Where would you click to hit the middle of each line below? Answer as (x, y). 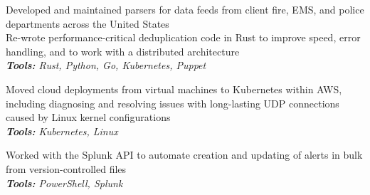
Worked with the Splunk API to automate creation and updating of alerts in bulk (184, 155)
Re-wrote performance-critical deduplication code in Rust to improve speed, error (183, 37)
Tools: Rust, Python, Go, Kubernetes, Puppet (106, 65)
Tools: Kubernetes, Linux (62, 131)
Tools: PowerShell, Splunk (64, 183)
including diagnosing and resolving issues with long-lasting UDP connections (173, 103)
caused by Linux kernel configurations (88, 117)
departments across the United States (88, 23)
